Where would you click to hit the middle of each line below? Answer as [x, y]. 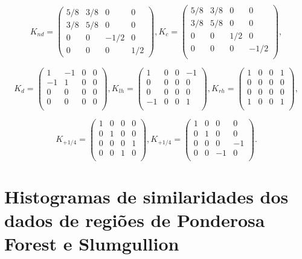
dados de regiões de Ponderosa [135, 220]
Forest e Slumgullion [92, 244]
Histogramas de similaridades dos [146, 196]
